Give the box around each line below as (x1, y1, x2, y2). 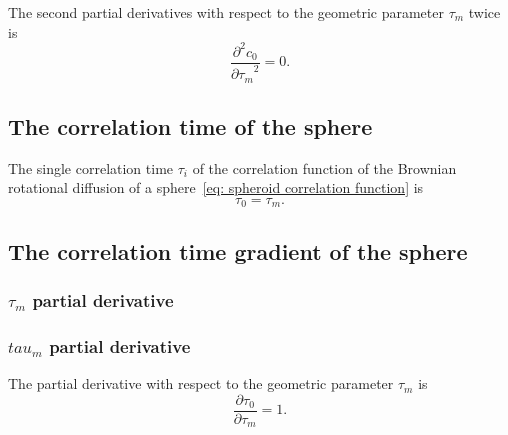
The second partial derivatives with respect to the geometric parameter (8, 2, 444, 22)
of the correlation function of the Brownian (192, 157, 457, 178)
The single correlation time (8, 157, 174, 178)
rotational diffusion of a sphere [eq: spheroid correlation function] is (8, 177, 424, 198)
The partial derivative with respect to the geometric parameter (8, 373, 394, 394)
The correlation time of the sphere (8, 110, 373, 141)
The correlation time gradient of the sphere (8, 235, 468, 266)
